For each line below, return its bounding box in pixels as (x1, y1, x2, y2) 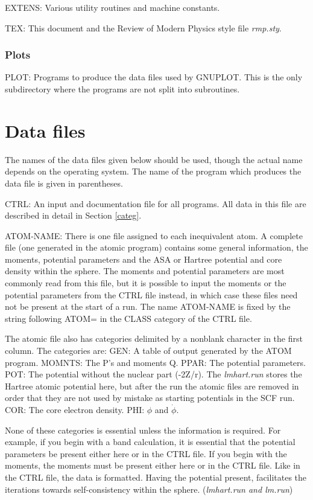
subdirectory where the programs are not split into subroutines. (5, 83, 240, 95)
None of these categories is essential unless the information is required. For (5, 423, 281, 436)
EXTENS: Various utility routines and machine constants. (5, 1, 220, 13)
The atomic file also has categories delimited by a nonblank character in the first (5, 332, 303, 345)
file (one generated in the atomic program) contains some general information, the (5, 241, 308, 254)
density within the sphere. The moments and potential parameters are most (5, 264, 285, 277)
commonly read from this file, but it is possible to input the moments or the (5, 277, 286, 289)
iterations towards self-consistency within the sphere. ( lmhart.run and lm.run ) (5, 482, 293, 495)
